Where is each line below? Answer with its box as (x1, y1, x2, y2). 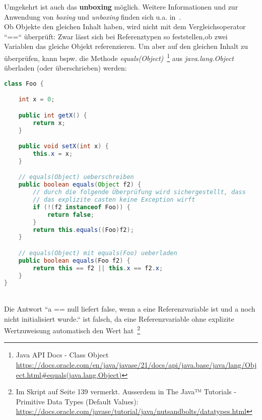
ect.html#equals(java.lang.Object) (16, 369, 122, 380)
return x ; (33, 119, 65, 127)
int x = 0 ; (18, 96, 55, 103)
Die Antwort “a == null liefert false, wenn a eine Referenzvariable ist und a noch (4, 303, 255, 314)
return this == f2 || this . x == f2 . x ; (33, 264, 163, 272)
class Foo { (4, 80, 44, 87)
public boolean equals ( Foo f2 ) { (18, 257, 130, 264)
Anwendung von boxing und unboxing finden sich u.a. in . (4, 11, 181, 22)
